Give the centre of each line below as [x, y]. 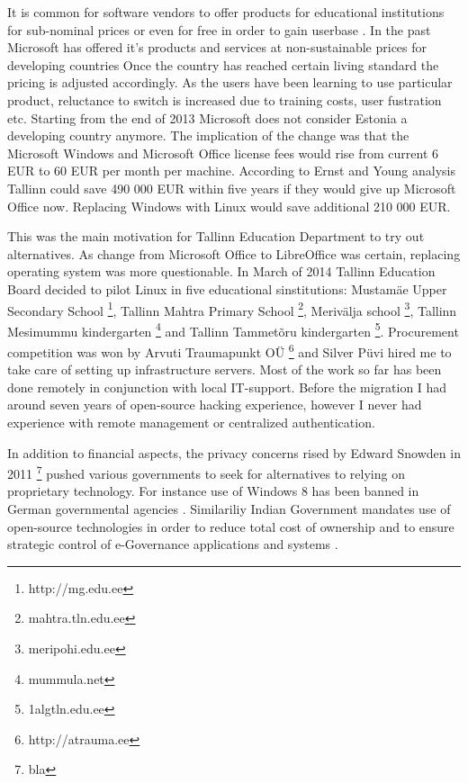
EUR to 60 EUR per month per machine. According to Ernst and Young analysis [231, 171]
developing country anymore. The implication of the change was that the [208, 135]
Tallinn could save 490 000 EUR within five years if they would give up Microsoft [232, 188]
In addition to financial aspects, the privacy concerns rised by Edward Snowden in [234, 452]
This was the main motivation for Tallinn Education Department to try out [216, 236]
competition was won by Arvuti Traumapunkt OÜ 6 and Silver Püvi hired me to [229, 351]
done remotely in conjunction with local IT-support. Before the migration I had [227, 387]
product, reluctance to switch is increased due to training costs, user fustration [225, 99]
